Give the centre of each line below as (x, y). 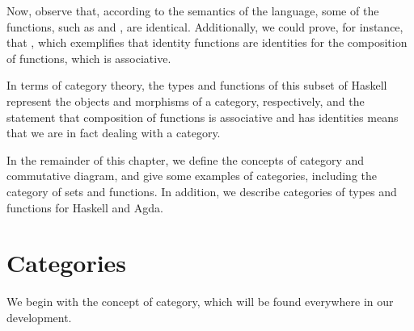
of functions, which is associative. (89, 58)
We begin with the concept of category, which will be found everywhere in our (200, 302)
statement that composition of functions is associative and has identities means (203, 117)
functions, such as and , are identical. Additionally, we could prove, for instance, (205, 26)
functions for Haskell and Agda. (85, 207)
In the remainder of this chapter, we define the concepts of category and (186, 159)
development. (39, 317)
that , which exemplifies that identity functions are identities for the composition (207, 42)
